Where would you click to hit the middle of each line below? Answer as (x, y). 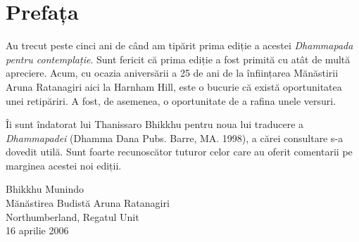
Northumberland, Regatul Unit (73, 216)
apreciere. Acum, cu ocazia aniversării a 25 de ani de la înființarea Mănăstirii (172, 73)
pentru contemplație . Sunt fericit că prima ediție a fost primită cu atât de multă (178, 59)
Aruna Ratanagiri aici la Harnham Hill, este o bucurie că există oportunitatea (174, 86)
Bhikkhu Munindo (45, 189)
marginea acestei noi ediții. (64, 165)
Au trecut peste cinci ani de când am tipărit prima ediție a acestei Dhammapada (179, 45)
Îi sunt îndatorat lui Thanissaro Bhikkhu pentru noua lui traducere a (155, 124)
